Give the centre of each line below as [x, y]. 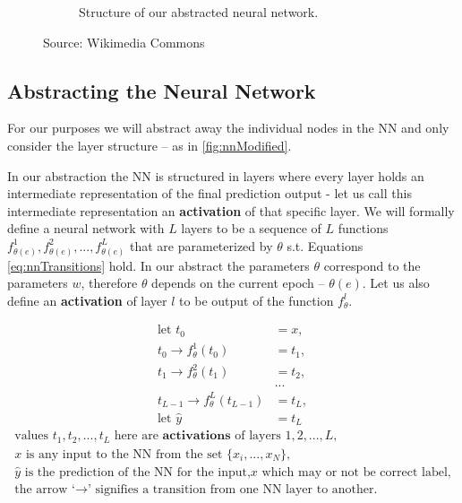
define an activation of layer [87, 300]
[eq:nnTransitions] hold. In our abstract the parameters [158, 265]
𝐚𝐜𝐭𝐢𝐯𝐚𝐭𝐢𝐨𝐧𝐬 [197, 436]
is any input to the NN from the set [124, 454]
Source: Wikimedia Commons [124, 42]
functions [363, 228]
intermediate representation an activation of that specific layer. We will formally [231, 210]
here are [136, 436]
